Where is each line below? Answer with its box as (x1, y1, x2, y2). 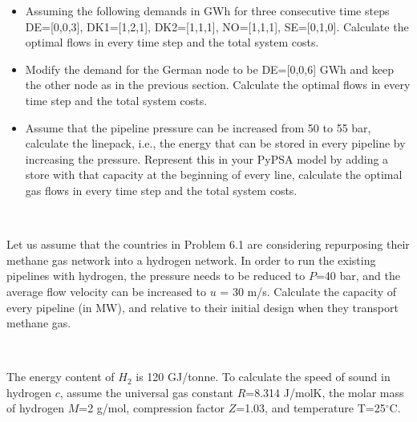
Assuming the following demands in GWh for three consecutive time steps (25, 2, 390, 18)
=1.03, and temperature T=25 (236, 400, 386, 416)
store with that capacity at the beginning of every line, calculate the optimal (25, 166, 403, 183)
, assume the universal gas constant (59, 383, 234, 400)
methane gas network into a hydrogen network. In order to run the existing (6, 251, 376, 268)
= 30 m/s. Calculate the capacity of (220, 282, 397, 299)
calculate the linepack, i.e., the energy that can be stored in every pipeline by (25, 135, 406, 152)
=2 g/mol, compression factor (79, 400, 225, 416)
